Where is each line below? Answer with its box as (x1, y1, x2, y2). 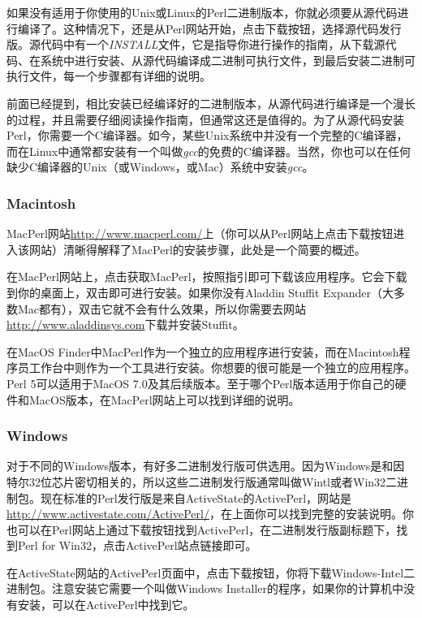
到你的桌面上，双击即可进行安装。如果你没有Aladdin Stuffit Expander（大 (6, 283, 394, 300)
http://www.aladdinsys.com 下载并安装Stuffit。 (6, 316, 244, 333)
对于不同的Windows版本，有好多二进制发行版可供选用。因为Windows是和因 (6, 457, 405, 474)
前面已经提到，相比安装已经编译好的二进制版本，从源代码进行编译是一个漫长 (6, 94, 416, 111)
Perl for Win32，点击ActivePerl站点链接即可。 (17, 537, 257, 554)
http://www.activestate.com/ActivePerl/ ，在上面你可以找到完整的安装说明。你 (6, 505, 414, 522)
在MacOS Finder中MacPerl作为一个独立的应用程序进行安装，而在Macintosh (6, 343, 399, 360)
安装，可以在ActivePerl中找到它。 (17, 596, 195, 613)
